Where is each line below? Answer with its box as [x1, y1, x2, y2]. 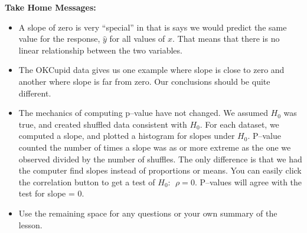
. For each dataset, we [200, 118, 279, 130]
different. [18, 86, 51, 99]
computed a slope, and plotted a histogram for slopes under [18, 129, 235, 142]
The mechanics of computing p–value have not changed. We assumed [18, 106, 268, 119]
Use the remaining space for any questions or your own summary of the [18, 207, 277, 219]
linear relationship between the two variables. [18, 44, 182, 56]
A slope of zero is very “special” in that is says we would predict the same [18, 21, 287, 33]
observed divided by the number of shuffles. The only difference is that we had [18, 152, 302, 165]
